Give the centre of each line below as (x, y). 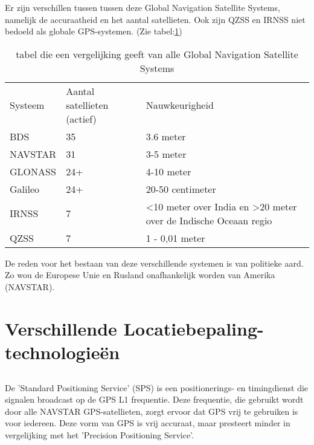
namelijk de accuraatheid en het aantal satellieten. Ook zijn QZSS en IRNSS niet (155, 19)
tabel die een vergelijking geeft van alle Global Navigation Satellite (157, 54)
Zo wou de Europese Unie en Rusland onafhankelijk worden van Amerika (140, 275)
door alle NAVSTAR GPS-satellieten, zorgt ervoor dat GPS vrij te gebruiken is (152, 411)
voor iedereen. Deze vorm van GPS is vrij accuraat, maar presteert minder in (148, 423)
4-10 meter (168, 171)
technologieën (62, 352)
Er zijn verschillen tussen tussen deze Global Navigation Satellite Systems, (143, 7)
